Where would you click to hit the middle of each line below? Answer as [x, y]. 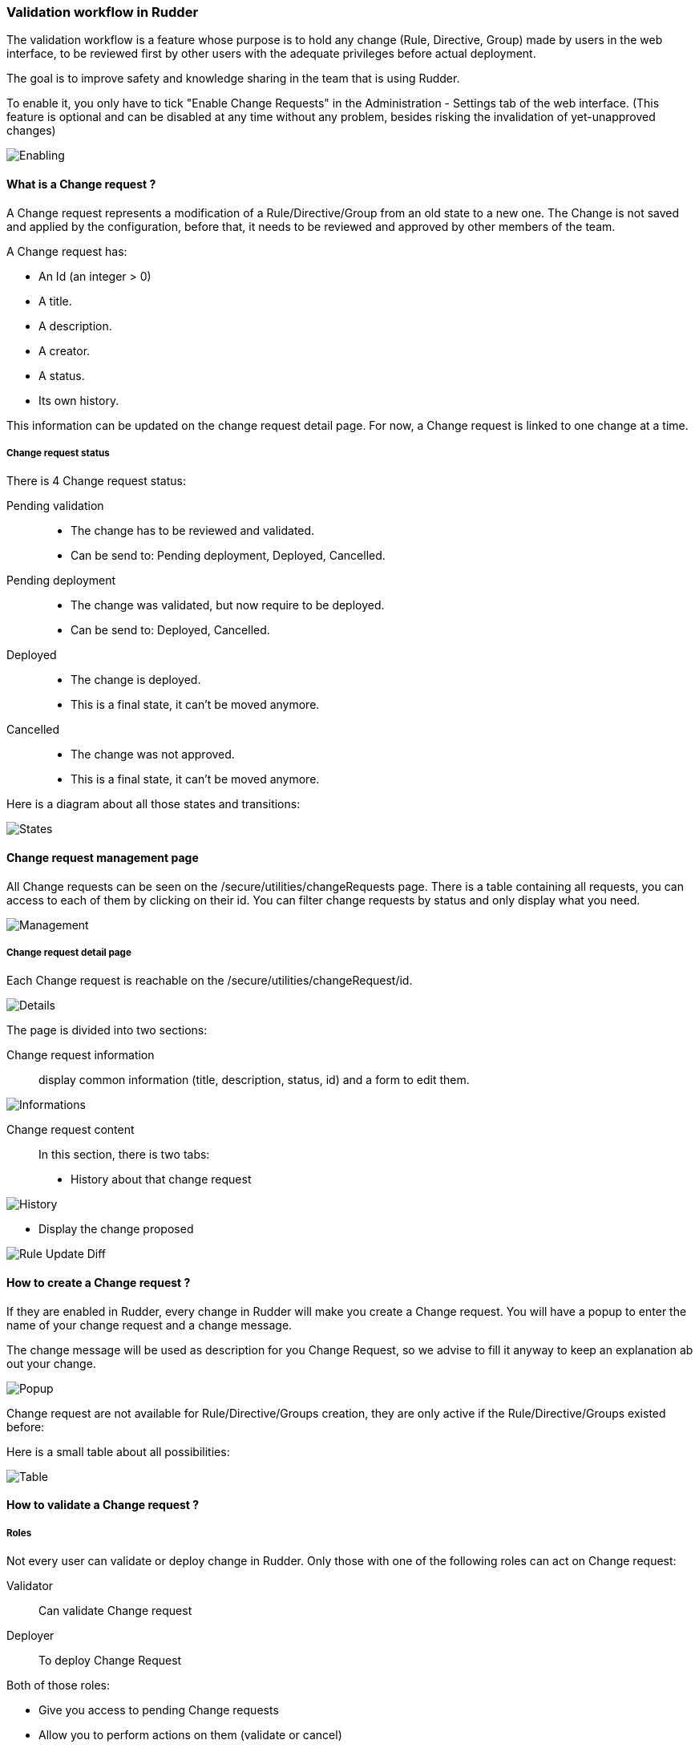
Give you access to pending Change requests [159, 1710]
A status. [62, 375]
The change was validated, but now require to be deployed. [228, 605]
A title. [55, 301]
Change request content [71, 1130]
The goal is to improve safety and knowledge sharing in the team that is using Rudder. [233, 79]
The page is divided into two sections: [107, 1030]
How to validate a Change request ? [103, 1505]
